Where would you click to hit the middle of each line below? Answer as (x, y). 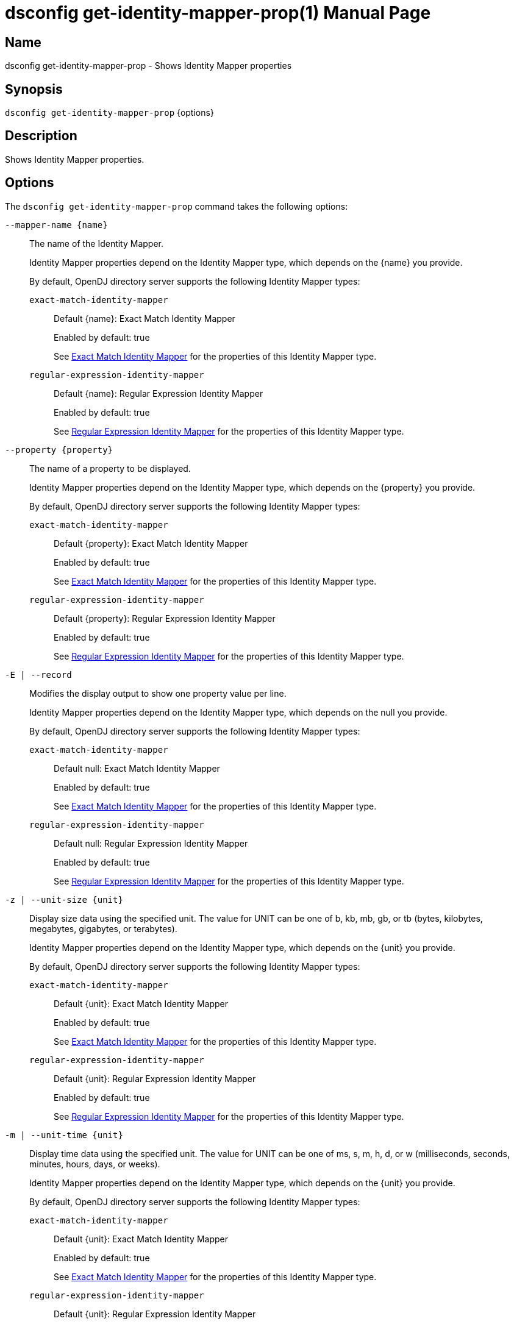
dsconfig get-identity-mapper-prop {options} (109, 113)
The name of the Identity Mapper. (97, 243)
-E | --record (38, 674)
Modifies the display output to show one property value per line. (158, 693)
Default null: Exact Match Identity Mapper (137, 768)
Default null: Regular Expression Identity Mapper (151, 843)
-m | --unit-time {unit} (64, 1135)
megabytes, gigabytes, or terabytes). (103, 928)
